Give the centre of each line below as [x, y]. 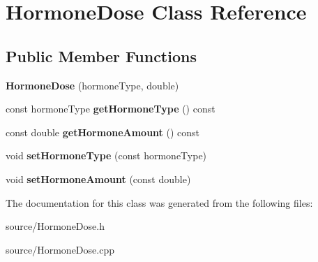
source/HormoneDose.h [55, 226]
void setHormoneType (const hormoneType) [106, 155]
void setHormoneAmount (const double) [98, 179]
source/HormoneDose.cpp [60, 249]
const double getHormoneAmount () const [103, 132]
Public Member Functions [101, 56]
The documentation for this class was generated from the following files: [159, 202]
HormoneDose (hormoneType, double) [92, 85]
